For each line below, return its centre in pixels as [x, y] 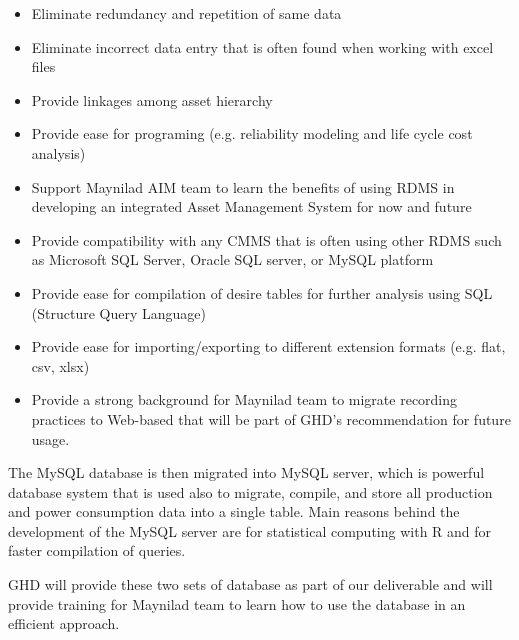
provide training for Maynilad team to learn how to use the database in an [237, 603]
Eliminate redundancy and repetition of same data [186, 13]
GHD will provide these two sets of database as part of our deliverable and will [250, 584]
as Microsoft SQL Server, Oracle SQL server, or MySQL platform [232, 259]
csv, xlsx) [60, 365]
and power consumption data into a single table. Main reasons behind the [234, 511]
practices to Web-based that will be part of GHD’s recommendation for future [271, 418]
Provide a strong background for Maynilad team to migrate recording [244, 399]
